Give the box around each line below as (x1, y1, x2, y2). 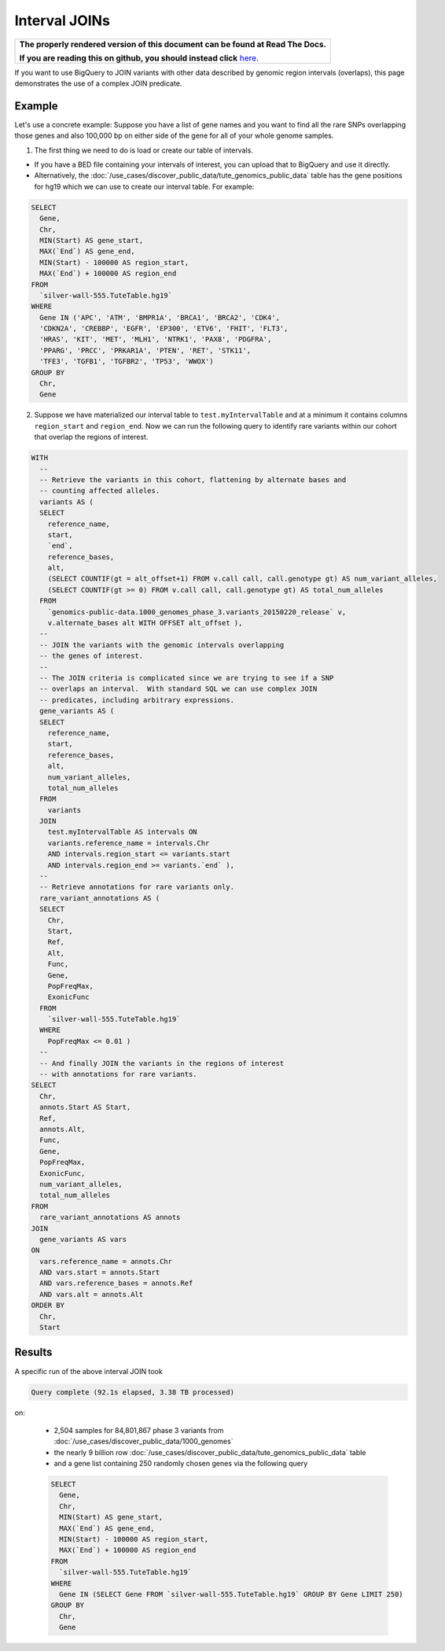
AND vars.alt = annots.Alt (39, 1290, 144, 1299)
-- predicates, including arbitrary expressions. (39, 695, 235, 704)
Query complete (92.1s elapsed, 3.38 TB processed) (31, 1388, 235, 1396)
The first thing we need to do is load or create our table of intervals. (34, 146, 253, 155)
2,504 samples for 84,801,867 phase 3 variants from (53, 1425, 224, 1435)
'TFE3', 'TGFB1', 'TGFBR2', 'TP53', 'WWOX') (39, 357, 214, 366)
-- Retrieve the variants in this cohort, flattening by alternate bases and (39, 475, 347, 484)
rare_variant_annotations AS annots (39, 1213, 181, 1222)
